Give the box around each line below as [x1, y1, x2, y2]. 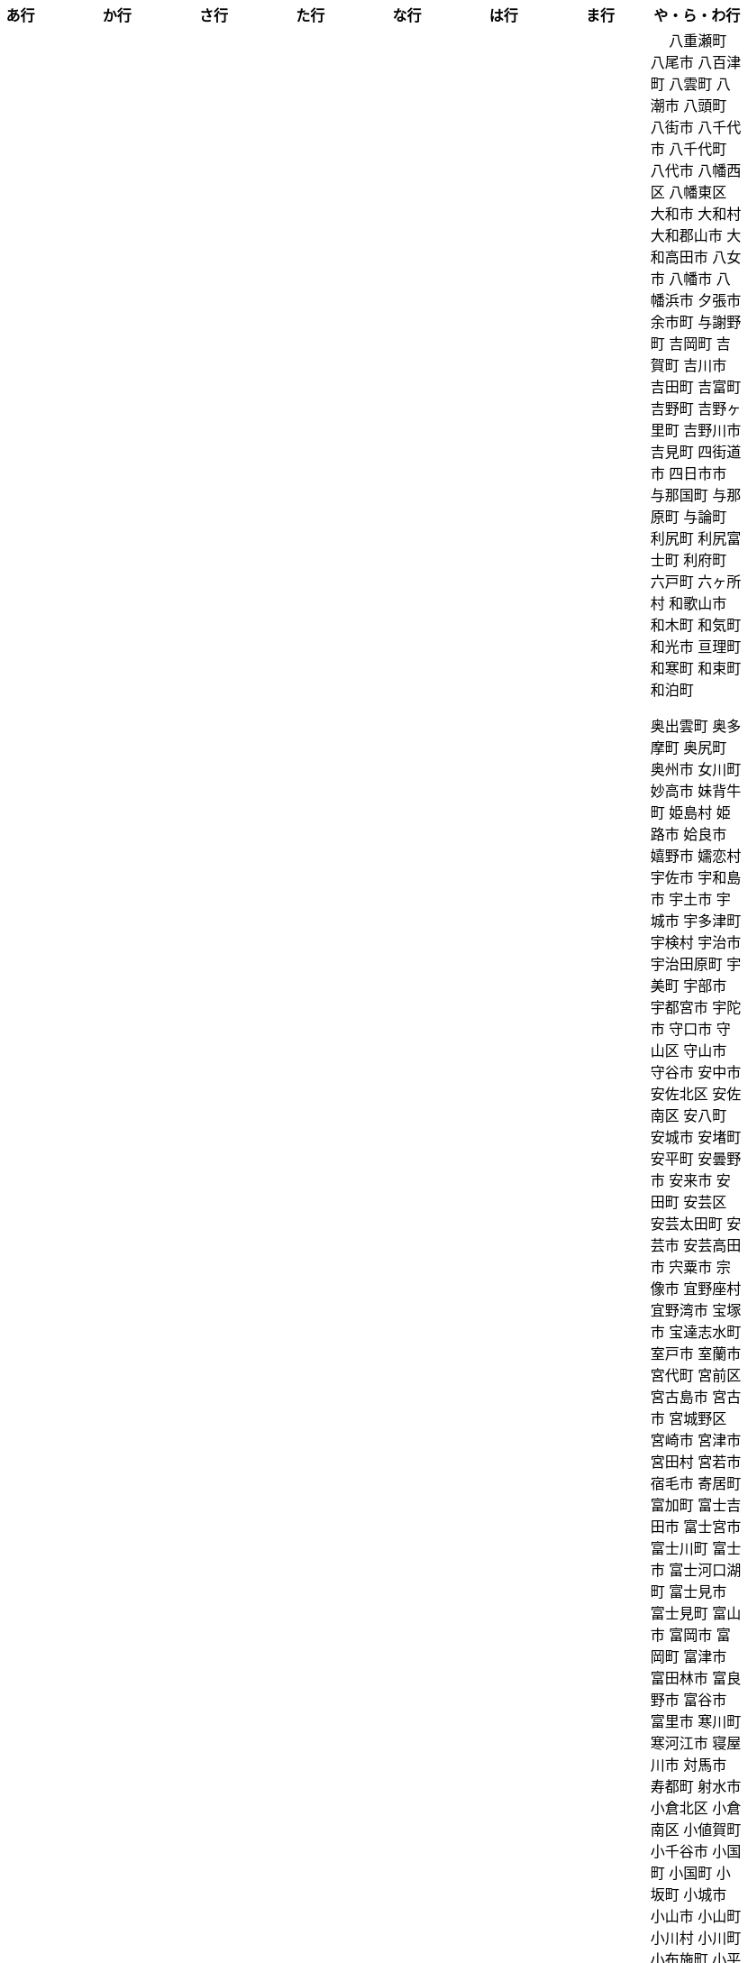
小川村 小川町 [650, 1929, 742, 1947]
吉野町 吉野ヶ [650, 399, 742, 417]
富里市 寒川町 [650, 1712, 742, 1730]
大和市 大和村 [650, 205, 742, 223]
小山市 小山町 [650, 1907, 742, 1925]
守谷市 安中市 [650, 1063, 742, 1081]
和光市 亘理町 [650, 638, 742, 656]
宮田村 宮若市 [650, 1453, 742, 1471]
